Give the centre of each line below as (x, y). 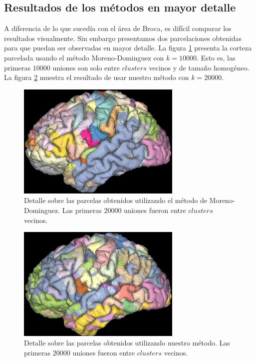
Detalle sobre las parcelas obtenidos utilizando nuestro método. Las (127, 343)
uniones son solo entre (86, 67)
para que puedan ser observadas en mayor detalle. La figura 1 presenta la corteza (128, 48)
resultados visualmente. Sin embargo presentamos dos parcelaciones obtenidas (123, 38)
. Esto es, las (216, 57)
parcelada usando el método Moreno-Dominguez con (84, 57)
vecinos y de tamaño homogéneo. (199, 67)
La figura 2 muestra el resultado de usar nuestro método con (97, 77)
